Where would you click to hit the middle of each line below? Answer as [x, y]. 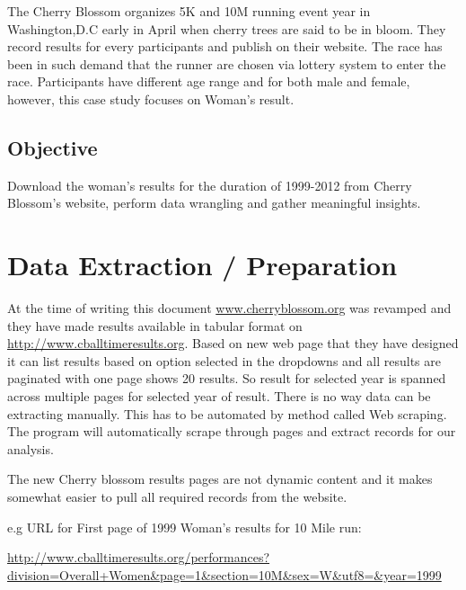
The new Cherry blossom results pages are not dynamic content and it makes [220, 479]
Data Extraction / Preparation [202, 265]
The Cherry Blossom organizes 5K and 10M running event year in [189, 11]
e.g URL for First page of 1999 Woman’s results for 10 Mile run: [185, 527]
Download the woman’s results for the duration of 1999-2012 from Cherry [210, 185]
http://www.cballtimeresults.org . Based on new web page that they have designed [233, 343]
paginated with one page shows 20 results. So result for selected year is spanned [227, 378]
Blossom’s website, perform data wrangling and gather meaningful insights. [214, 203]
